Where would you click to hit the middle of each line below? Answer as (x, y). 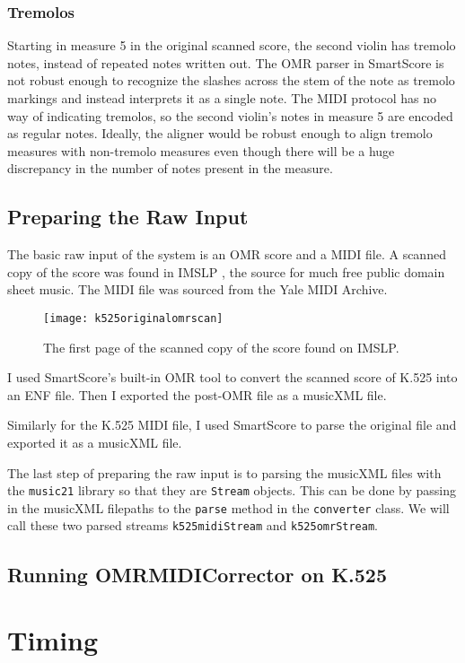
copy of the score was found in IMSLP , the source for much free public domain (226, 271)
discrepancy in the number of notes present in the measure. (170, 168)
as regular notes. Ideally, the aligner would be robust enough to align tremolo (220, 133)
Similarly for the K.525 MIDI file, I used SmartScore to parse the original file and (232, 425)
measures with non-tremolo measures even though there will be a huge (201, 150)
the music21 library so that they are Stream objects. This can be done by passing (232, 490)
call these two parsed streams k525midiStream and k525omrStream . (193, 525)
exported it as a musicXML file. (95, 442)
